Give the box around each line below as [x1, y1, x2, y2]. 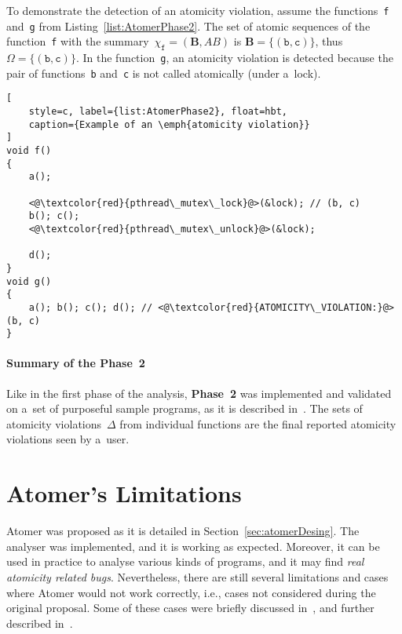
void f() [6, 145, 52, 157]
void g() [6, 275, 52, 287]
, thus [315, 33, 343, 49]
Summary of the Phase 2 [6, 355, 145, 371]
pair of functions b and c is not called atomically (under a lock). [6, 64, 321, 81]
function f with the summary [6, 33, 149, 49]
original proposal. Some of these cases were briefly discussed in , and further [6, 599, 375, 616]
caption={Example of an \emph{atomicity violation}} [28, 118, 310, 130]
